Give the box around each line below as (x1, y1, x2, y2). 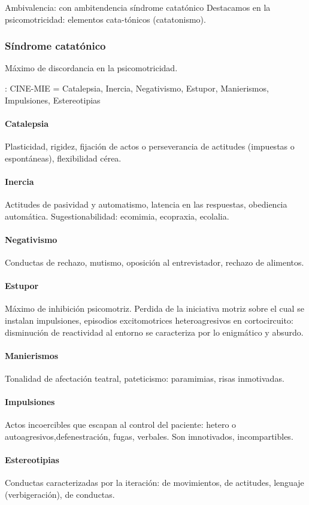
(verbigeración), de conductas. (5, 488, 115, 500)
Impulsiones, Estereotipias (5, 93, 101, 106)
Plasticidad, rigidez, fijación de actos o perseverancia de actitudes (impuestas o (5, 139, 295, 152)
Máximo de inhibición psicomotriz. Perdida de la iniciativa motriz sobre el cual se (5, 302, 304, 315)
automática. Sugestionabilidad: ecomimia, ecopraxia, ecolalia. (5, 209, 229, 222)
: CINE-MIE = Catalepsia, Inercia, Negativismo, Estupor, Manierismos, (5, 82, 269, 94)
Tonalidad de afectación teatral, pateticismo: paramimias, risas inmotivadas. (5, 372, 284, 384)
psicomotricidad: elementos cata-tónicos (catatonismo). (5, 13, 206, 25)
